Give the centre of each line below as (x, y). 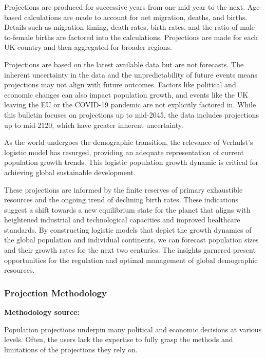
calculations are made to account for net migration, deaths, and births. (136, 17)
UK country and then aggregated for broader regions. (88, 47)
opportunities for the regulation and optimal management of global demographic (131, 260)
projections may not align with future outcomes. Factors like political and (120, 84)
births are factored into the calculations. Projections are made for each (147, 37)
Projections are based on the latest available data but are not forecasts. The (124, 64)
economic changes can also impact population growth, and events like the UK (126, 94)
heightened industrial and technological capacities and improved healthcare (122, 220)
